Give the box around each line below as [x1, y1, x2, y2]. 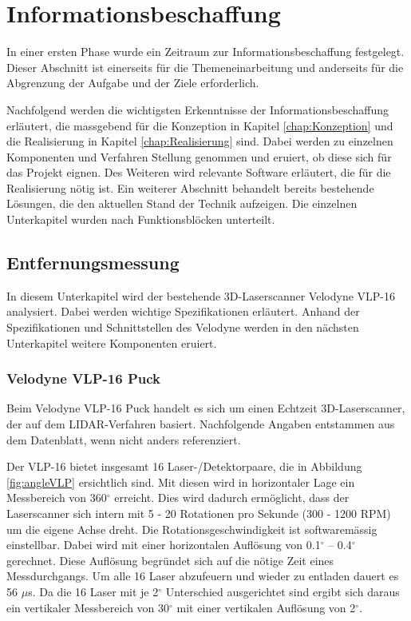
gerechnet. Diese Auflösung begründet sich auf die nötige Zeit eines [6, 551, 334, 568]
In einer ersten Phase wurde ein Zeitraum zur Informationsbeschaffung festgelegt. [6, 43, 405, 60]
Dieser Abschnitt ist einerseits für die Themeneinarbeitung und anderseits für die [6, 58, 404, 75]
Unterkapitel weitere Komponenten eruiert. [6, 334, 217, 351]
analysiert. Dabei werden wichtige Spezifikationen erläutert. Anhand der [6, 303, 360, 320]
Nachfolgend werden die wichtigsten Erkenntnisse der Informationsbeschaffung [6, 101, 389, 117]
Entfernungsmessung [6, 250, 180, 275]
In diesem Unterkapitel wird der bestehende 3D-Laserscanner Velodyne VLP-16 [6, 287, 395, 304]
